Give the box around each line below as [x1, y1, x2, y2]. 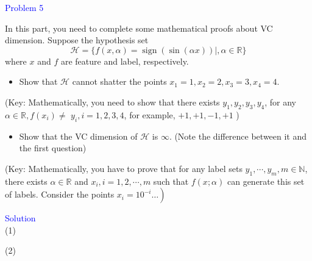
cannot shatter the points [72, 75, 167, 88]
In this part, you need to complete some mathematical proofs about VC [5, 21, 273, 34]
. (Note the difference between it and [169, 129, 307, 142]
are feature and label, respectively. [60, 54, 189, 67]
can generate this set [227, 174, 305, 187]
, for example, [124, 108, 175, 121]
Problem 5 [5, 1, 44, 13]
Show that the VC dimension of [19, 129, 138, 142]
